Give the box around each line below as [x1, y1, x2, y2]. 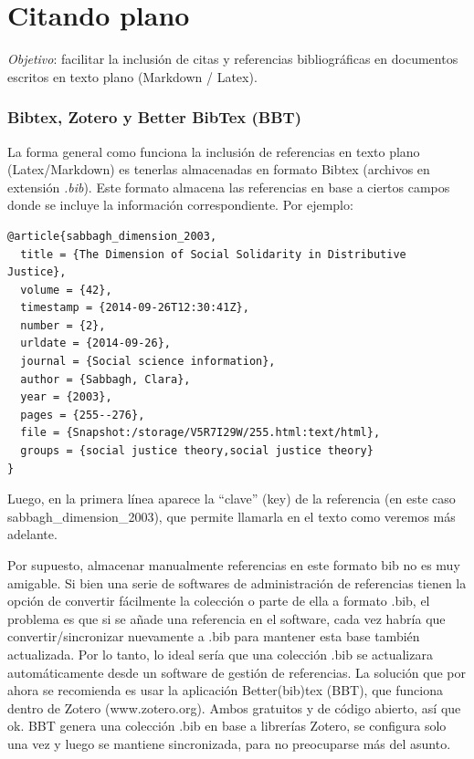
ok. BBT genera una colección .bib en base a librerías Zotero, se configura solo [7, 716, 447, 735]
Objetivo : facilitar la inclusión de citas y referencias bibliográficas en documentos [7, 49, 458, 68]
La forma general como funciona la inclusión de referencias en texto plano [7, 141, 420, 161]
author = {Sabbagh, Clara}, [20, 372, 191, 386]
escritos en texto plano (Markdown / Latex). [7, 67, 258, 86]
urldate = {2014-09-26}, [20, 337, 171, 350]
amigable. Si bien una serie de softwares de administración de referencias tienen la [7, 573, 467, 592]
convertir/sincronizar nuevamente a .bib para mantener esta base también [7, 627, 420, 646]
